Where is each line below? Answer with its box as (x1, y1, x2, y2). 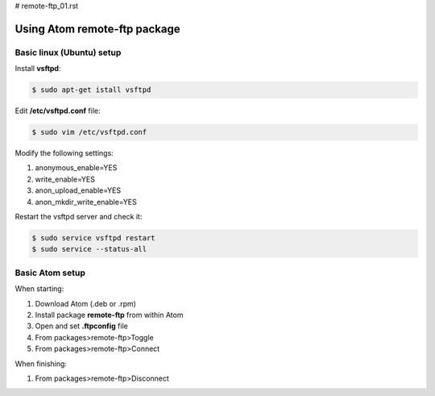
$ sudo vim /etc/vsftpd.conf (31, 127, 147, 137)
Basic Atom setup (14, 267, 86, 278)
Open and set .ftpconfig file (35, 321, 128, 331)
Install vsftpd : (14, 64, 61, 73)
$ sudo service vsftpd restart (31, 234, 156, 243)
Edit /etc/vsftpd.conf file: (14, 106, 101, 116)
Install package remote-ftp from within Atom (35, 310, 184, 319)
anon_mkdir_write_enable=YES (35, 197, 137, 206)
